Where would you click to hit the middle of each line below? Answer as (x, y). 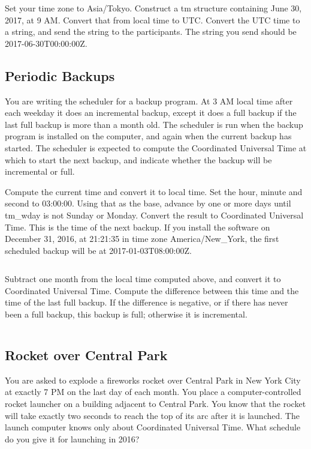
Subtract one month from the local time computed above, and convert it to (143, 279)
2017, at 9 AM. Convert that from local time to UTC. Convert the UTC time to (153, 20)
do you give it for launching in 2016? (72, 438)
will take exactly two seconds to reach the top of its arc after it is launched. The (152, 415)
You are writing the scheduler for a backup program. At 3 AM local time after (149, 101)
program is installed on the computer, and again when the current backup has (148, 136)
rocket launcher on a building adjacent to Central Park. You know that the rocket (155, 404)
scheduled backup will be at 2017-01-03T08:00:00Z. (98, 250)
